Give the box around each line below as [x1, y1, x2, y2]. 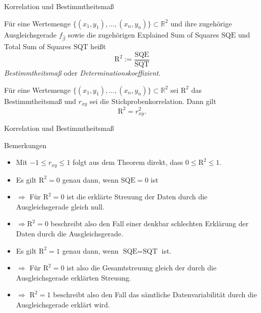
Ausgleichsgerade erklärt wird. [16, 299, 110, 309]
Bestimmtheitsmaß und [4, 95, 76, 106]
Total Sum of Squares [4, 41, 71, 52]
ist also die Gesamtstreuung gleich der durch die [67, 262, 217, 273]
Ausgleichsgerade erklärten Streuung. [16, 272, 132, 283]
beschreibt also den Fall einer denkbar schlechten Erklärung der [50, 218, 249, 229]
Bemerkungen [4, 140, 47, 150]
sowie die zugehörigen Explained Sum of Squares [68, 29, 219, 40]
